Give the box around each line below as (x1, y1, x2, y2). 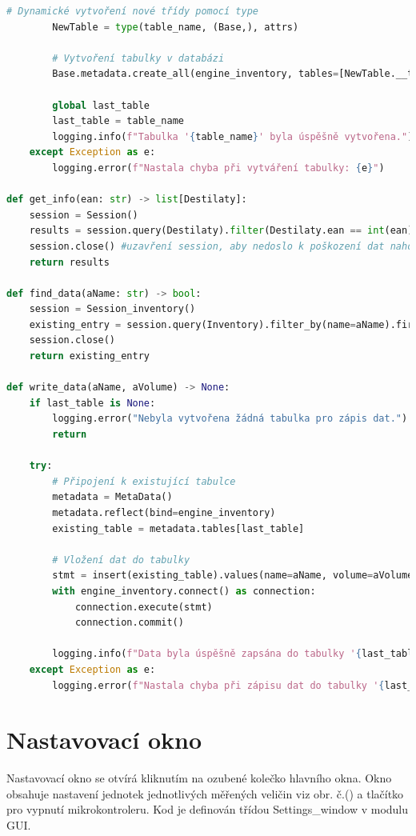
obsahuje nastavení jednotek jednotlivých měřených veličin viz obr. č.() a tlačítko (6, 785, 404, 802)
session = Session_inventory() (29, 303, 196, 315)
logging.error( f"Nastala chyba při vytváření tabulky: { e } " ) (52, 162, 385, 174)
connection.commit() (74, 617, 184, 629)
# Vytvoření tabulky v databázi (52, 52, 225, 64)
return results (29, 256, 110, 268)
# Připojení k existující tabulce (52, 475, 236, 487)
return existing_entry (29, 350, 150, 362)
